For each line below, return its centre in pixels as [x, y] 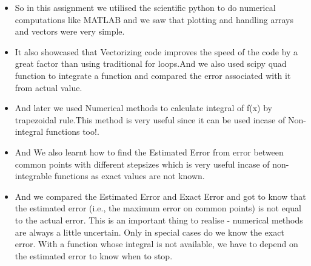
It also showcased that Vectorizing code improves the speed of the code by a [156, 51]
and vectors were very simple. [70, 31]
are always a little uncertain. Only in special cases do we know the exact [149, 232]
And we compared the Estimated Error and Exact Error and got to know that [160, 196]
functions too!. [72, 131]
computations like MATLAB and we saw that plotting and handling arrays [154, 19]
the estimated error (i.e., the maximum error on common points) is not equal [158, 208]
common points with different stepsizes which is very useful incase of [142, 164]
